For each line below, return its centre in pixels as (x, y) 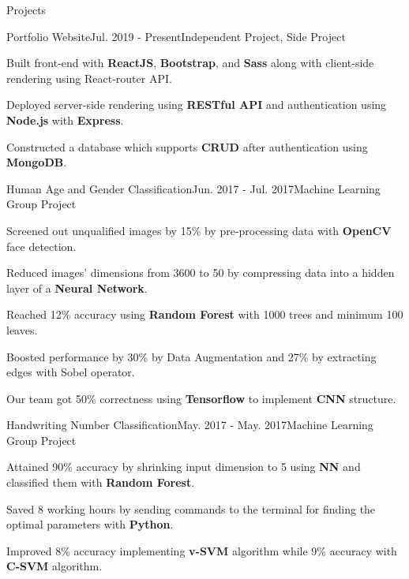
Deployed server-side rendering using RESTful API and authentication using (197, 105)
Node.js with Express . (65, 120)
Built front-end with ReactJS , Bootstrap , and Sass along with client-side (190, 63)
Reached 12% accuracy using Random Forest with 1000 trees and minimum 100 (205, 314)
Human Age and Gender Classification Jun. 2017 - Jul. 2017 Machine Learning (193, 188)
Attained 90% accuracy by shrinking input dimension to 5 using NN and (184, 467)
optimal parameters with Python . (90, 524)
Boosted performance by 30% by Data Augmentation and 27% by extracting (191, 356)
